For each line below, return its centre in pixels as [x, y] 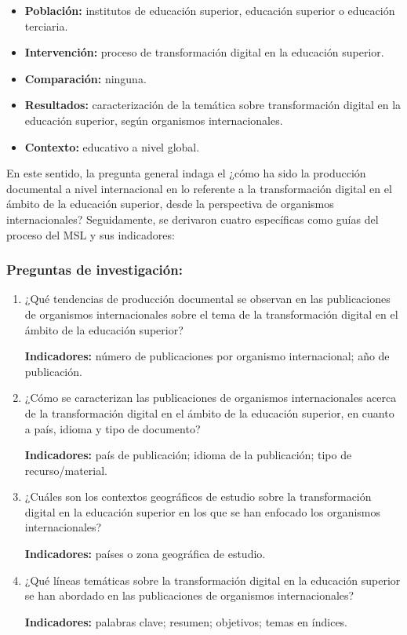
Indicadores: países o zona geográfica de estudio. [145, 554]
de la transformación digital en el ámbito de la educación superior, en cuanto [209, 412]
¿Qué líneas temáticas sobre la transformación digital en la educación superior [213, 580]
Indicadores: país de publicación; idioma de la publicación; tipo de [188, 455]
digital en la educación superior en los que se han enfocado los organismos [203, 511]
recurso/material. [66, 470]
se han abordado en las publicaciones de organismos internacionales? [189, 595]
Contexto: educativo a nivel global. [112, 146]
